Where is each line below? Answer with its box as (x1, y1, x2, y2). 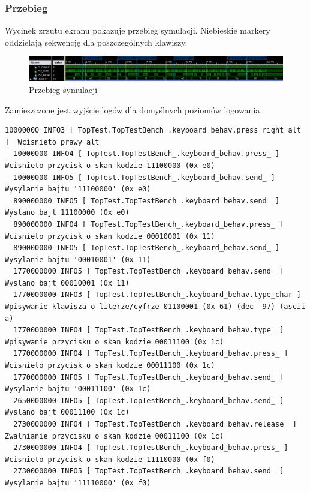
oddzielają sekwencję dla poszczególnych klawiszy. (5, 35, 188, 48)
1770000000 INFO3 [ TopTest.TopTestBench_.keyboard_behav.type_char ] (13, 290, 301, 299)
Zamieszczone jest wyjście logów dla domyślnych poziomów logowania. (5, 103, 263, 116)
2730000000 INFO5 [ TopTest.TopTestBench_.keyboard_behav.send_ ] (13, 467, 284, 476)
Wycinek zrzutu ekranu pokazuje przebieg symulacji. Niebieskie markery (5, 24, 270, 37)
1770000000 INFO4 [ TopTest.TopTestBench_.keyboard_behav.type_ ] (13, 326, 284, 335)
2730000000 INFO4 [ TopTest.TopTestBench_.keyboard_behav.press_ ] (13, 443, 288, 452)
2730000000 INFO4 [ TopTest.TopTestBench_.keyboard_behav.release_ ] (13, 420, 297, 429)
